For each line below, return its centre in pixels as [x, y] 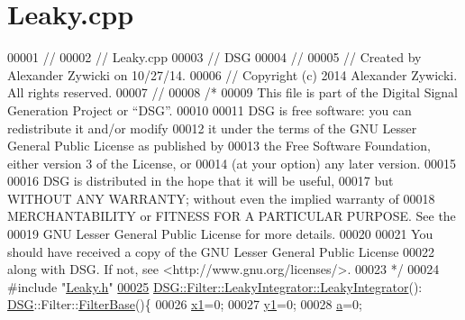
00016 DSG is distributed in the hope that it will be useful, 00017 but [201, 181]
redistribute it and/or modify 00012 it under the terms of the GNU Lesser [212, 128]
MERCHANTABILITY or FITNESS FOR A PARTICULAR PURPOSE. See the [232, 216]
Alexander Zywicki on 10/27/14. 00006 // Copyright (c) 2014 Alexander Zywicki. [232, 74]
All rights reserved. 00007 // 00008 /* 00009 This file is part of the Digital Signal [233, 92]
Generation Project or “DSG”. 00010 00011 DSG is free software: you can [210, 110]
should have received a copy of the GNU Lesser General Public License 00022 [221, 251]
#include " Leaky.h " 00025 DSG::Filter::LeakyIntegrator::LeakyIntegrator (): [215, 286]
